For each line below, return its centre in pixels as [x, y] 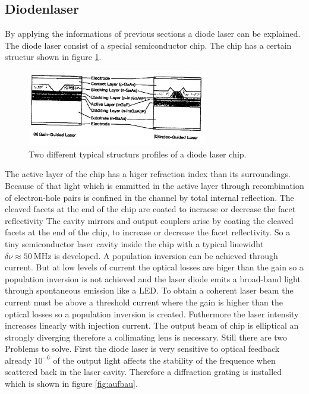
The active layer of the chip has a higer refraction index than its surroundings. [148, 174]
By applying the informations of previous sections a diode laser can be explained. [153, 34]
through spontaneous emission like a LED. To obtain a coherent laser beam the [149, 290]
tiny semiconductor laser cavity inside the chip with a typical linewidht [134, 243]
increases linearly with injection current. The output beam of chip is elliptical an [152, 325]
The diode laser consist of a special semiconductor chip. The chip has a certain [148, 45]
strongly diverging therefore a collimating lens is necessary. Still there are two [146, 337]
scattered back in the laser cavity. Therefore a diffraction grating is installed [144, 372]
